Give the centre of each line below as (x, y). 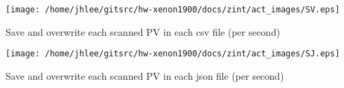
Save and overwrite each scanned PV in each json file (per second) (145, 75)
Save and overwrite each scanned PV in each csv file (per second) (143, 31)
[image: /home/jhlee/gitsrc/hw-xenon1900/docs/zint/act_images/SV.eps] (173, 10)
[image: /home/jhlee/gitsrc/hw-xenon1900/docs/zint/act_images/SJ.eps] (173, 54)
